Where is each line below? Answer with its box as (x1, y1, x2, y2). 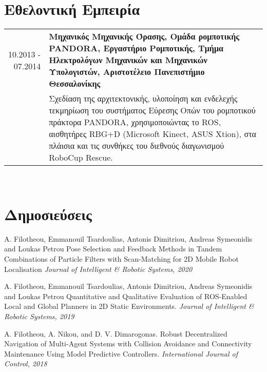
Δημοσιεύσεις (4, 203, 92, 224)
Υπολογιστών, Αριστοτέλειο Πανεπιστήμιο (49, 66, 205, 78)
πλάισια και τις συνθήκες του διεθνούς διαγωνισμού (49, 140, 224, 152)
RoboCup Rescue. (49, 151, 113, 164)
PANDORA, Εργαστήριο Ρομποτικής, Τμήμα (49, 42, 223, 54)
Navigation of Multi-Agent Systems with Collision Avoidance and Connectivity (4, 338, 252, 349)
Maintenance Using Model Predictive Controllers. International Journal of (4, 348, 238, 359)
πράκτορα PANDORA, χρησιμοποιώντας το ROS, (49, 116, 221, 128)
